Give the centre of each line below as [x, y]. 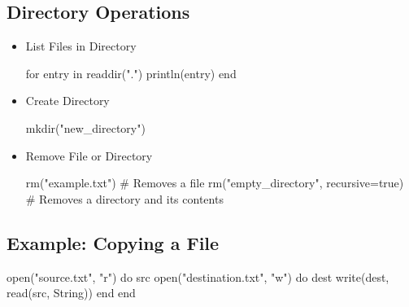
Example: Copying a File [113, 242]
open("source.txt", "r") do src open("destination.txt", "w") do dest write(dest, [198, 276]
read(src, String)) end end [71, 293]
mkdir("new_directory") [85, 127]
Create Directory [67, 101]
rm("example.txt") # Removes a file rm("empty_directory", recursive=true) [215, 183]
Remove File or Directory [89, 155]
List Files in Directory [81, 46]
